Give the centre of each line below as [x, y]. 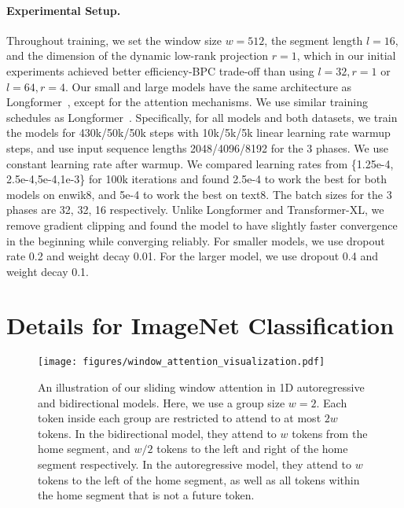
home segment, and [84, 449]
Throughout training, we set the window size [114, 40]
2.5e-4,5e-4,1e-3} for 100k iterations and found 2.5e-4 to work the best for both [197, 179]
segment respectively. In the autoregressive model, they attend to [195, 464]
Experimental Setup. [64, 10]
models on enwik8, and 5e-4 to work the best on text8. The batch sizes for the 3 [199, 194]
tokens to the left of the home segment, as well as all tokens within [199, 479]
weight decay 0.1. [48, 271]
